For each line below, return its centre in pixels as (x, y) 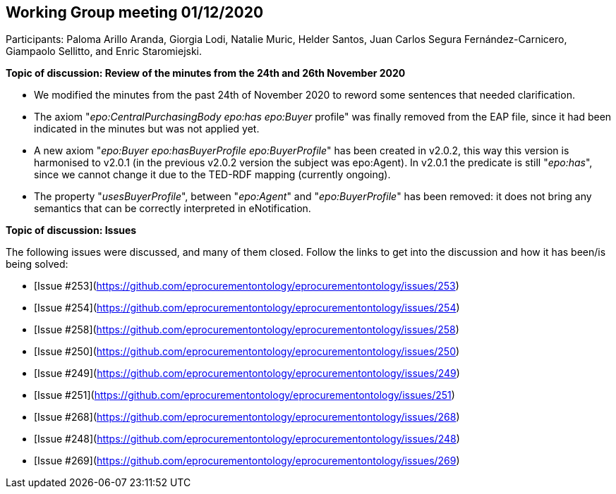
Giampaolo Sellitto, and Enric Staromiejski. (104, 51)
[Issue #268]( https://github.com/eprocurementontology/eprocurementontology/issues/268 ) (247, 417)
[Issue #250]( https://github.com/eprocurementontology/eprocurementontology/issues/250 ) (247, 352)
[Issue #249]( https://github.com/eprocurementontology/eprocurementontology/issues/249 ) (247, 373)
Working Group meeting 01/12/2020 (135, 12)
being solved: (37, 264)
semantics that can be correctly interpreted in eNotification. (173, 209)
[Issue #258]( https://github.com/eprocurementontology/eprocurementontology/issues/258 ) (247, 330)
